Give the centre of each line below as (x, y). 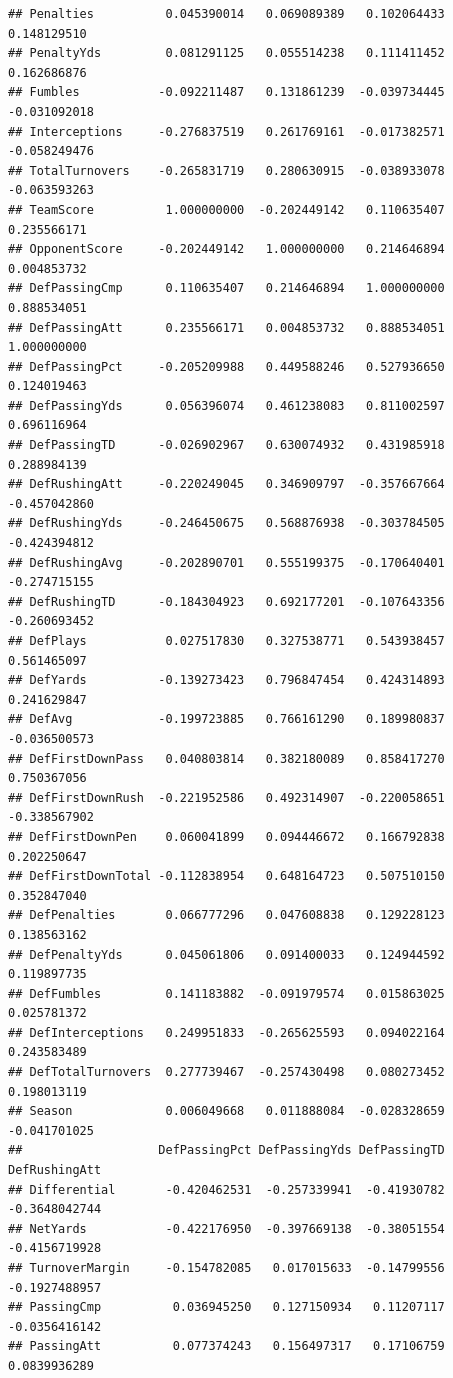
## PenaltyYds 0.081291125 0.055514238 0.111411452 (226, 53)
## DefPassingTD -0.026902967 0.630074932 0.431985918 (226, 445)
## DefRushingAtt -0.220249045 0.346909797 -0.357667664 (226, 484)
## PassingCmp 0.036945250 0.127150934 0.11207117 (226, 1307)
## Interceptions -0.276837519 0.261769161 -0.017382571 (226, 131)
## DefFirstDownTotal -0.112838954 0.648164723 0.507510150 (226, 876)
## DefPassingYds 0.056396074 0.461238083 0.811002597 (226, 405)
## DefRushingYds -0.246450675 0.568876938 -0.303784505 (226, 523)
